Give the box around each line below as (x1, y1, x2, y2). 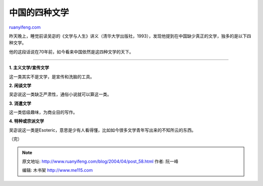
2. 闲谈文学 (9, 83, 32, 88)
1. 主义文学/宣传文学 (9, 65, 50, 70)
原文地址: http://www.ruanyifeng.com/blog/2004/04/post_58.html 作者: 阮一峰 (22, 158, 179, 165)
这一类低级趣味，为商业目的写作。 (9, 109, 77, 115)
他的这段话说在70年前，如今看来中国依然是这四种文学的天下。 (9, 49, 134, 54)
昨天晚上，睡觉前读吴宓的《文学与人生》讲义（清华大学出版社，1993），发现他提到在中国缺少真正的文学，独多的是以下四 (9, 33, 251, 39)
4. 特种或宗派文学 (9, 118, 44, 124)
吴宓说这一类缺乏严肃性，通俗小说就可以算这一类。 (9, 91, 112, 97)
